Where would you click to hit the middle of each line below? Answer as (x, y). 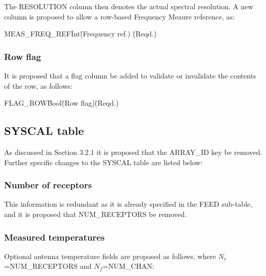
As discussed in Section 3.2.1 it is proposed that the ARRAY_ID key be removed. (133, 152)
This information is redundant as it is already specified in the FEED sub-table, (128, 204)
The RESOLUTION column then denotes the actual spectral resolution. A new (129, 6)
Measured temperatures (55, 237)
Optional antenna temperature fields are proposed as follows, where (110, 256)
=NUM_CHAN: (128, 266)
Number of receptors (48, 185)
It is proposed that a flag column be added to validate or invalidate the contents (130, 75)
